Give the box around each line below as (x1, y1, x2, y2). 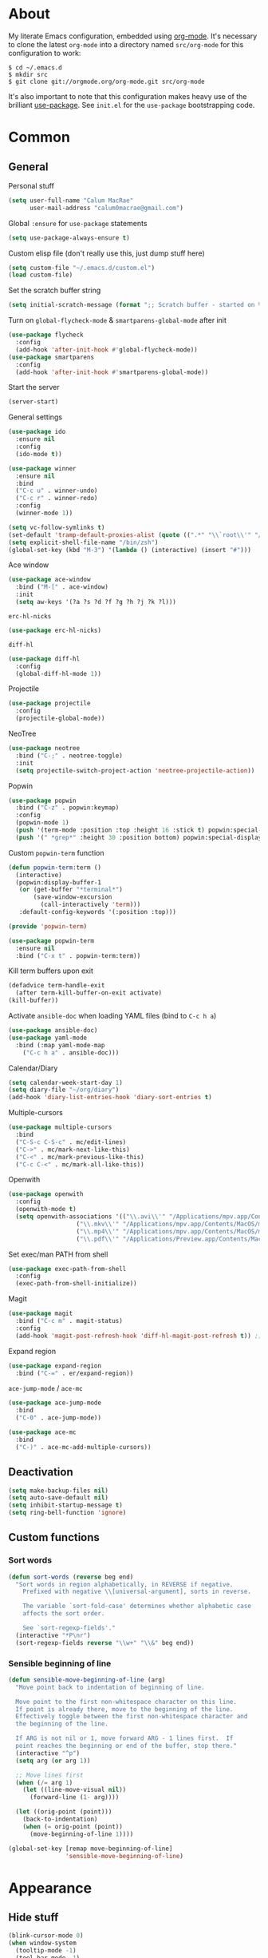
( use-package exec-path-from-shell (8, 1265, 127, 1273)
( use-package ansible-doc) (8, 1027, 98, 1035)
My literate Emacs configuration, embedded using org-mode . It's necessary (8, 31, 258, 41)
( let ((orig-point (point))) (15, 1808, 112, 1816)
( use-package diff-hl (8, 654, 81, 663)
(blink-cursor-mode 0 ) (8, 1932, 84, 1940)
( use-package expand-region (8, 1361, 102, 1370)
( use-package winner (8, 464, 77, 472)
